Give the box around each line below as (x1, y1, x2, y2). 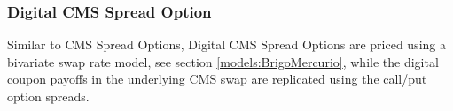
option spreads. (7, 87, 90, 105)
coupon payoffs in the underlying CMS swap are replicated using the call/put (7, 70, 427, 88)
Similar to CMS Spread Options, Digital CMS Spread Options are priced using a (7, 35, 446, 54)
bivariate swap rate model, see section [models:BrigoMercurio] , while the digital (7, 52, 439, 70)
